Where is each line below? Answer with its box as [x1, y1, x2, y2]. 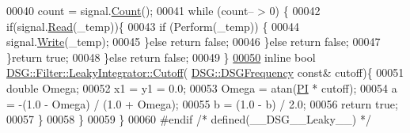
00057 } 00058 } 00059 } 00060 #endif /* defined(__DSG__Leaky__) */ [6, 111, 371, 127]
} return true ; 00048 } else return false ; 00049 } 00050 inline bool [6, 48, 316, 65]
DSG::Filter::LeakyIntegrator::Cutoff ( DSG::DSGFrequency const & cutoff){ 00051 [6, 64, 404, 81]
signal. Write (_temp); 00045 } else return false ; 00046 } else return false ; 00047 [6, 33, 381, 50]
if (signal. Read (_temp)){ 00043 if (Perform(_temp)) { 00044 [6, 17, 300, 34]
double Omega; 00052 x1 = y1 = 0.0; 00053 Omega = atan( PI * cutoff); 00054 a [6, 79, 397, 96]
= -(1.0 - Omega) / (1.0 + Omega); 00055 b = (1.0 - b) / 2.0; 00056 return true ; [6, 95, 398, 112]
